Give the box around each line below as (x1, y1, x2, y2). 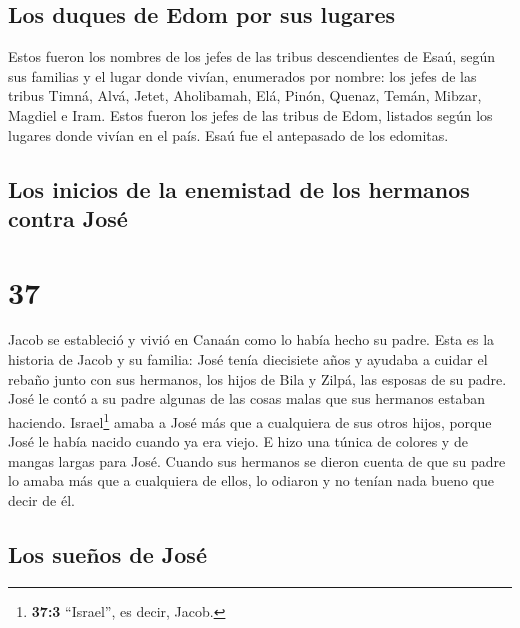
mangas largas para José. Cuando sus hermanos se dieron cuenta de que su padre (8, 450, 506, 471)
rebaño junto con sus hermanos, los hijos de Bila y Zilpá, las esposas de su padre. (8, 368, 507, 389)
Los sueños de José (8, 538, 207, 569)
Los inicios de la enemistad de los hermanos (8, 173, 470, 204)
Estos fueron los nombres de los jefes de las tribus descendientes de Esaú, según (8, 46, 496, 67)
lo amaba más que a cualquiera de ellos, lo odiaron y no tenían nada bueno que (8, 470, 494, 491)
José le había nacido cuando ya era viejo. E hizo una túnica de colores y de (8, 431, 468, 452)
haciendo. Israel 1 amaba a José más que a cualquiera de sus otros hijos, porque (8, 408, 492, 432)
